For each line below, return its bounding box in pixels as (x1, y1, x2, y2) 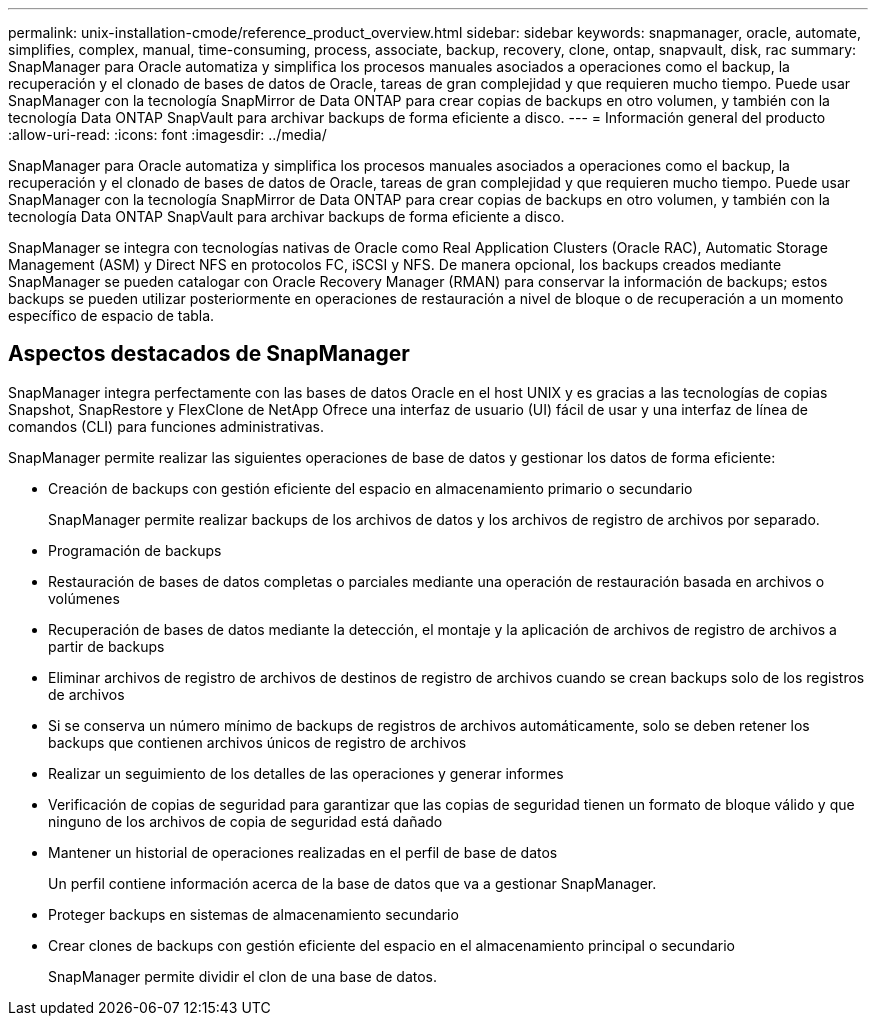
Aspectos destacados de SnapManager (8, 341, 410, 367)
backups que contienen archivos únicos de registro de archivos (48, 733, 467, 751)
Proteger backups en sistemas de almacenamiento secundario (48, 905, 459, 923)
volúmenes (48, 589, 120, 607)
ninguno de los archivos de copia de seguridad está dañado (48, 812, 443, 830)
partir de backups (48, 637, 165, 655)
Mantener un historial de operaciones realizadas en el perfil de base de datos (48, 843, 558, 861)
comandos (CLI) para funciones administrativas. (8, 417, 324, 435)
